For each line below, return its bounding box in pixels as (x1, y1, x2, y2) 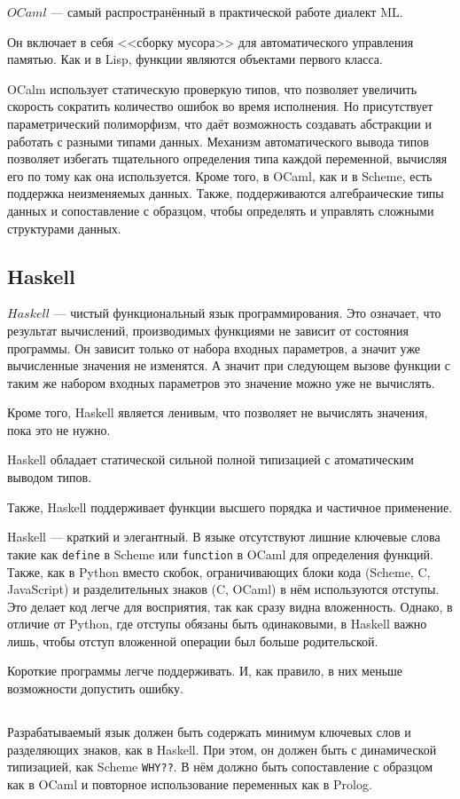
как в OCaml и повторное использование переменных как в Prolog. (7, 774, 372, 793)
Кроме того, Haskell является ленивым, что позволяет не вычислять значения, (7, 403, 428, 422)
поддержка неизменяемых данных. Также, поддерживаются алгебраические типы (7, 184, 444, 202)
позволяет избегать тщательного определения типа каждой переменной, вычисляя (7, 149, 448, 168)
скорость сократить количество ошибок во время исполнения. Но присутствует (7, 97, 433, 115)
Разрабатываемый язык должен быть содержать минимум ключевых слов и (7, 723, 411, 741)
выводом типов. (7, 468, 92, 487)
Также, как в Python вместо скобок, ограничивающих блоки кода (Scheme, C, (7, 562, 431, 581)
